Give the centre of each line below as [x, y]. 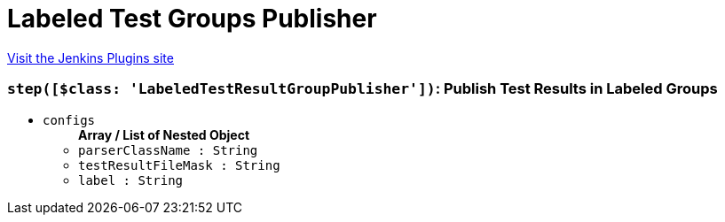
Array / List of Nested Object [164, 134]
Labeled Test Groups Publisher [192, 19]
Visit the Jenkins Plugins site [91, 57]
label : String [131, 180]
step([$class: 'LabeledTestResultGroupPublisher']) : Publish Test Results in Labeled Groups [362, 89]
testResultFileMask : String [179, 165]
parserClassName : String [168, 150]
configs [69, 120]
